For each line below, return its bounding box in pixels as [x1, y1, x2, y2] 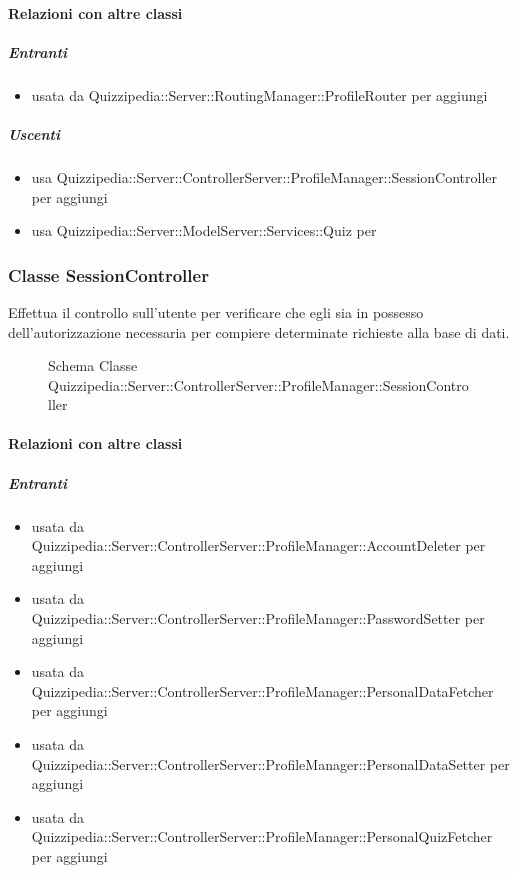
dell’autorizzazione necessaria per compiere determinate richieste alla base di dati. [8, 321, 510, 342]
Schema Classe [48, 355, 138, 376]
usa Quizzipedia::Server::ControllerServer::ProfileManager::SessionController [31, 166, 498, 187]
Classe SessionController [8, 262, 209, 287]
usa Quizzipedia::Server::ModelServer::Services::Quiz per [31, 220, 377, 241]
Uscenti [8, 123, 60, 144]
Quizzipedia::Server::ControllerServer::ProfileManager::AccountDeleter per [31, 535, 486, 556]
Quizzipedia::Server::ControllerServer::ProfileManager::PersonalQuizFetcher [31, 826, 493, 847]
